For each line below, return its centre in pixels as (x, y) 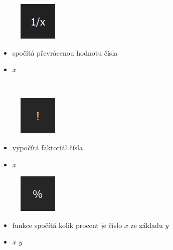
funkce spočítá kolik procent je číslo (67, 225)
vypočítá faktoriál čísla (47, 147)
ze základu (147, 225)
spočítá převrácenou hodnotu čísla (65, 52)
